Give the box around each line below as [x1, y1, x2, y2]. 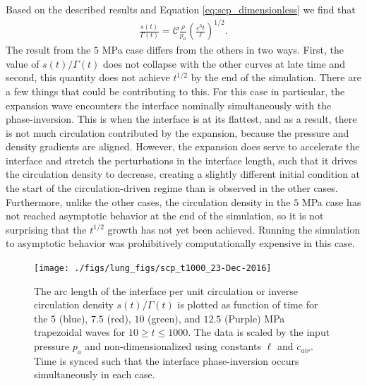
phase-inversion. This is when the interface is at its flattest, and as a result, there [6, 111, 357, 126]
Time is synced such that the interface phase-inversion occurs [34, 353, 299, 368]
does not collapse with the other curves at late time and [103, 56, 345, 71]
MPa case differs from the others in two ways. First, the [102, 42, 344, 57]
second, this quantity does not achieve [6, 70, 170, 85]
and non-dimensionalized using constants [85, 339, 261, 354]
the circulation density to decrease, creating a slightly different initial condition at [6, 167, 361, 181]
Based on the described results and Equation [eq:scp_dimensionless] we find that [6, 2, 356, 16]
